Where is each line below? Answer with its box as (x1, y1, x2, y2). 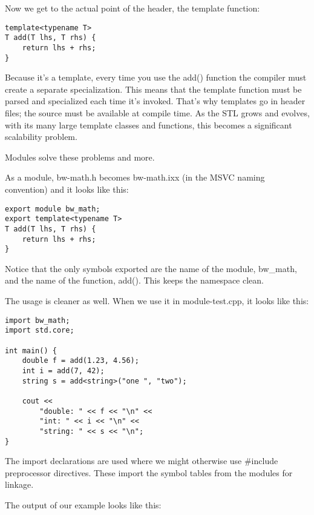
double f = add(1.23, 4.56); (22, 356, 139, 365)
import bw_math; (5, 316, 70, 325)
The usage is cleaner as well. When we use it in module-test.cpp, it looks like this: (5, 294, 309, 307)
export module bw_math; (5, 204, 100, 213)
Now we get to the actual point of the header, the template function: (5, 2, 260, 14)
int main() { (5, 346, 57, 355)
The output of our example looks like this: (5, 498, 162, 511)
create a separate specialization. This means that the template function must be (5, 82, 302, 95)
